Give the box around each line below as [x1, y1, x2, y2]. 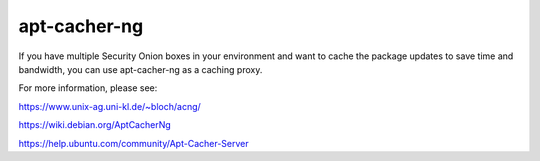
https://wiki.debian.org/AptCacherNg [18, 119, 172, 131]
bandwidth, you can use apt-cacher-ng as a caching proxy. [18, 63, 263, 75]
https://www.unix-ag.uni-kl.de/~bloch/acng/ [18, 100, 202, 112]
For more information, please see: [18, 82, 158, 94]
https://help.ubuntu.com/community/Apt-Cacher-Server [18, 137, 249, 149]
